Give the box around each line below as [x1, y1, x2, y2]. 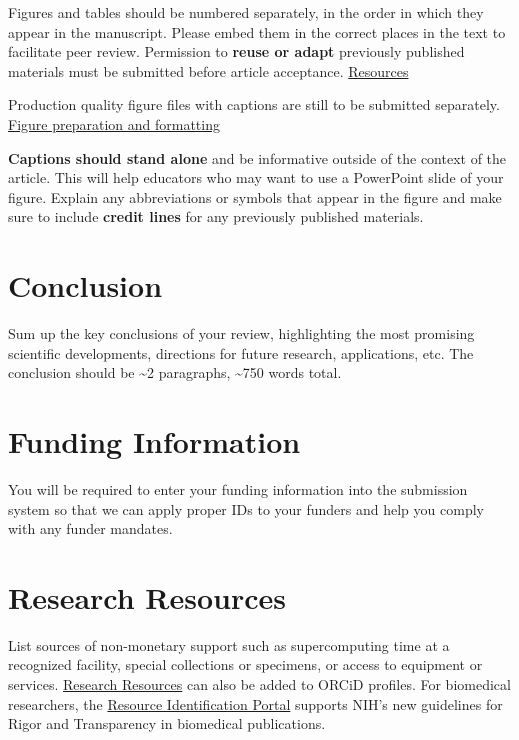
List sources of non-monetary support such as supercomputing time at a [8, 634, 450, 655]
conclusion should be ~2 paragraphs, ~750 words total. [8, 362, 342, 383]
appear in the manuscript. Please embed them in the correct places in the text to [8, 21, 506, 42]
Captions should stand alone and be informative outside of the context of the [8, 147, 507, 168]
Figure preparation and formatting [8, 113, 220, 134]
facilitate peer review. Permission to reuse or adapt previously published [8, 41, 465, 62]
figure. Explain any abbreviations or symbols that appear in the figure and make [8, 186, 502, 207]
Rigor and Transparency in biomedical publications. [8, 713, 326, 734]
